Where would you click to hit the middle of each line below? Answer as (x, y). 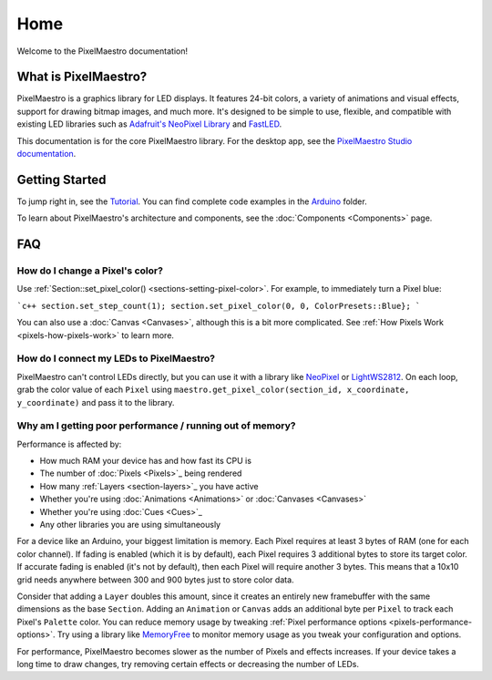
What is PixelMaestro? (82, 77)
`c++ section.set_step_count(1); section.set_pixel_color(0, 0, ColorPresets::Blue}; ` (219, 306)
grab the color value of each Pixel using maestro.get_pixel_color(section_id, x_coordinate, (213, 390)
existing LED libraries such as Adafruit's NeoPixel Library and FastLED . (149, 124)
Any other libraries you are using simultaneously (130, 525)
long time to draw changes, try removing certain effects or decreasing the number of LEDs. (188, 664)
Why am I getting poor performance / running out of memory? (156, 426)
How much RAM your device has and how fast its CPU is (146, 461)
